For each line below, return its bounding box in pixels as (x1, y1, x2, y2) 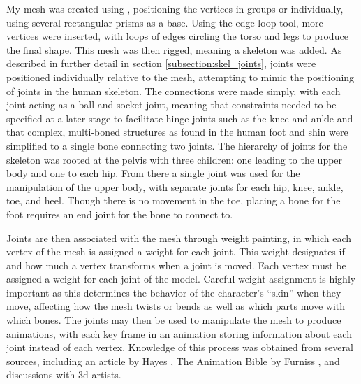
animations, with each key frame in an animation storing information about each (6, 326, 352, 341)
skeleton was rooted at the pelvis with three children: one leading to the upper (6, 152, 343, 166)
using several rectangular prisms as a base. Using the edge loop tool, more (6, 15, 323, 29)
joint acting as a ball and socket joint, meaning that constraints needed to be (6, 97, 337, 112)
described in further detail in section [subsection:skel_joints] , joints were (6, 56, 316, 71)
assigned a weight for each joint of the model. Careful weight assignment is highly (6, 271, 356, 286)
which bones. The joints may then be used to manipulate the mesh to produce (6, 313, 341, 327)
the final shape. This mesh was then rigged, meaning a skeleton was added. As (6, 42, 342, 57)
